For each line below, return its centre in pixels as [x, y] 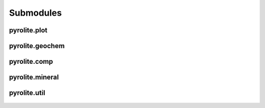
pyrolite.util [27, 93]
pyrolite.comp [31, 62]
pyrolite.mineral [34, 77]
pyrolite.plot [28, 30]
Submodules [36, 13]
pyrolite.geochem [37, 46]
